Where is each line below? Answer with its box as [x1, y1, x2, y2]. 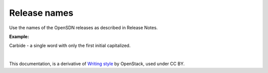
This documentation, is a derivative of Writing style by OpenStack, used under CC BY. [9, 61, 185, 67]
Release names [9, 7, 74, 18]
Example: [9, 34, 29, 39]
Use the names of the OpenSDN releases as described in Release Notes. [9, 25, 158, 31]
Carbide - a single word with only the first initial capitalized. [9, 42, 131, 49]
